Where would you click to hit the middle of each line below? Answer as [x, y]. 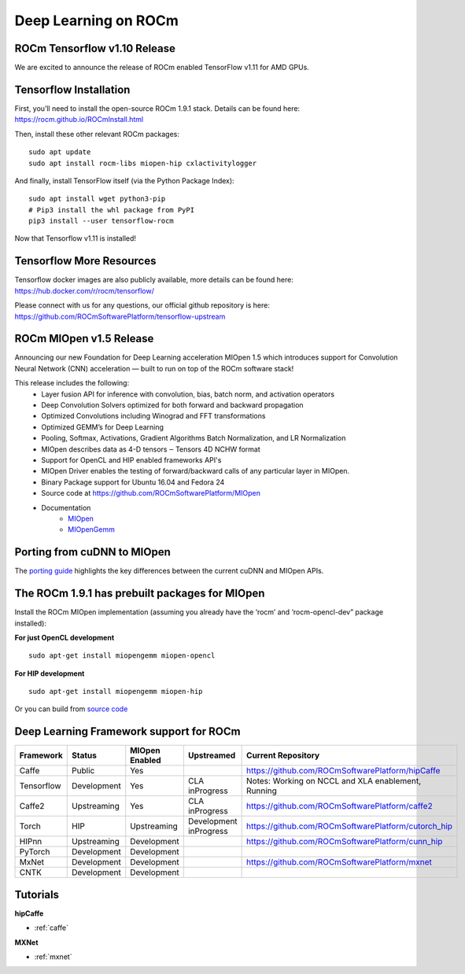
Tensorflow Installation [72, 89]
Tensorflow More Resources [85, 261]
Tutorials [37, 894]
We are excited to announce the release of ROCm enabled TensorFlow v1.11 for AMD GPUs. [162, 68]
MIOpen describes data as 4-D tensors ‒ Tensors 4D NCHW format [151, 449]
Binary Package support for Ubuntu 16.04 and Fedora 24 [133, 482]
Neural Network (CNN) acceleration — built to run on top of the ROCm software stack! [154, 368]
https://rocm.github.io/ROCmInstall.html [79, 120]
